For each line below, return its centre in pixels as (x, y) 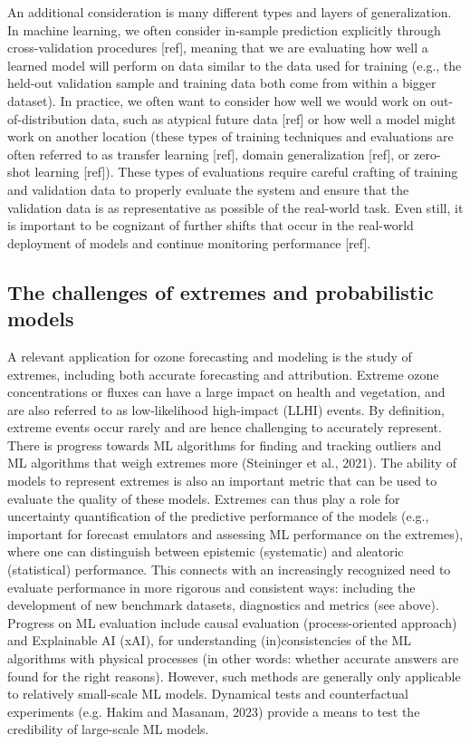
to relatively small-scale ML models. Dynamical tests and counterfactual (208, 694)
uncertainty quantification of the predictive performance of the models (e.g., (218, 516)
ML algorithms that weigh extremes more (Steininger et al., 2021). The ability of (232, 463)
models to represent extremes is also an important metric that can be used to (222, 481)
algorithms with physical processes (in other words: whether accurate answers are (233, 658)
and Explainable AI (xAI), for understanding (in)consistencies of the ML (210, 640)
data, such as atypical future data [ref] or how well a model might (273, 118)
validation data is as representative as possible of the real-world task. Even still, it (235, 207)
